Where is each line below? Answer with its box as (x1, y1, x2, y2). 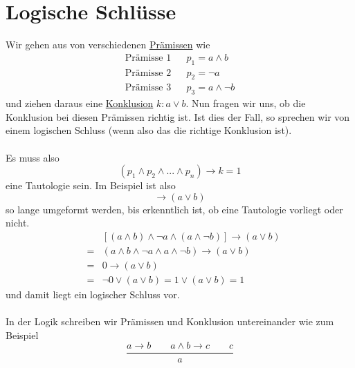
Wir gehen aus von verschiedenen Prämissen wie (6, 37, 210, 52)
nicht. (6, 215, 30, 230)
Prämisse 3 (125, 83, 172, 93)
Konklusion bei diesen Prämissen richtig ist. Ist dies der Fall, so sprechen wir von (6, 109, 350, 124)
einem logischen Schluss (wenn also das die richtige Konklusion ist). (6, 123, 292, 137)
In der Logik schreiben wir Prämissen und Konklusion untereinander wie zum (6, 314, 334, 329)
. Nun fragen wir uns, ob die (185, 96, 306, 110)
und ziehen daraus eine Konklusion (6, 96, 154, 110)
